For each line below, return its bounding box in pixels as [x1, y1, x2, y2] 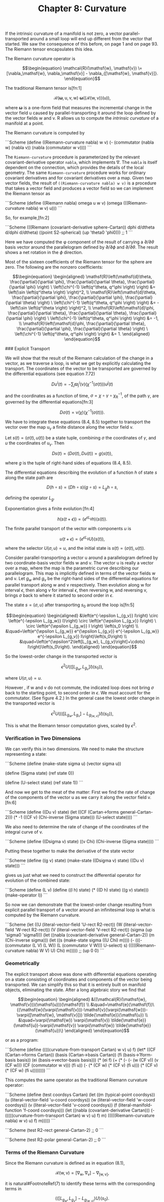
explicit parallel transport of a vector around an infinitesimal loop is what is [5, 907, 155, 913]
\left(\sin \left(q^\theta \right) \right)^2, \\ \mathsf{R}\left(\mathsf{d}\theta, [8, 289, 157, 295]
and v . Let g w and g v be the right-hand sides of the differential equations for [5, 576, 159, 583]
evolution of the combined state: [5, 877, 70, 883]
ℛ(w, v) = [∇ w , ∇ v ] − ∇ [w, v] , [55, 1170, 109, 1177]
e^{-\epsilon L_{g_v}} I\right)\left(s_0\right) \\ [37, 633, 127, 639]
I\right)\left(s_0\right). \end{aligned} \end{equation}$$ [27, 643, 137, 650]
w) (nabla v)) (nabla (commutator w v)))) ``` [5, 145, 92, 151]
